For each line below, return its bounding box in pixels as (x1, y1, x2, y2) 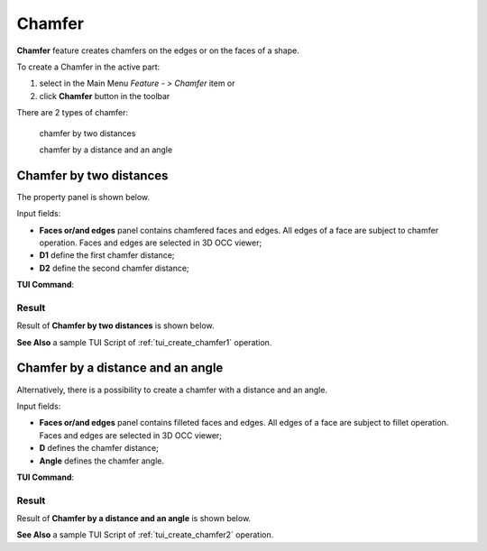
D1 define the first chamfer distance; (39, 250, 175, 261)
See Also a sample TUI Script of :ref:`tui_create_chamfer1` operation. (16, 336, 272, 347)
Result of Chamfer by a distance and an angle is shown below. (16, 513, 252, 524)
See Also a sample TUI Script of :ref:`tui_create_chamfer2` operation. (16, 529, 274, 540)
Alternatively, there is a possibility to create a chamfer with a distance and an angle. (16, 384, 328, 395)
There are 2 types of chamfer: (16, 107, 129, 118)
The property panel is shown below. (16, 191, 151, 202)
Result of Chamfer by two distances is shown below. (16, 320, 215, 331)
